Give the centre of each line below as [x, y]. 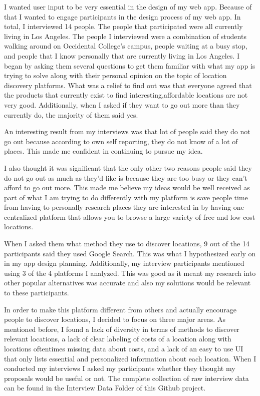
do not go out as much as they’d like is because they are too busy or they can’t [126, 177]
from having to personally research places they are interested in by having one [124, 207]
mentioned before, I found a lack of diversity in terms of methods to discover [122, 329]
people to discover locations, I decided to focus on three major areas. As [115, 319]
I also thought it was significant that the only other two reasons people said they [128, 167]
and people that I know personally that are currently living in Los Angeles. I [122, 55]
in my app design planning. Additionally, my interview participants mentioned [124, 263]
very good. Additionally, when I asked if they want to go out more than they [122, 104]
